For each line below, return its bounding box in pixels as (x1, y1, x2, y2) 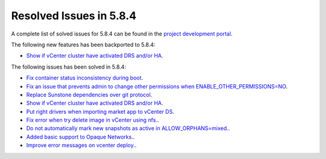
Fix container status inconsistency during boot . (26, 74, 143, 81)
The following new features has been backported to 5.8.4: (11, 41, 156, 48)
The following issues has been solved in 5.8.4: (11, 63, 126, 70)
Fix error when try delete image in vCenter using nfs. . (26, 116, 159, 123)
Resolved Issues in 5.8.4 (11, 9, 137, 22)
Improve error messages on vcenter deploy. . (26, 142, 137, 149)
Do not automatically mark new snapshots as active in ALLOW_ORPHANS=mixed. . (26, 125, 231, 132)
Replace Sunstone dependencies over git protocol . (26, 91, 152, 98)
